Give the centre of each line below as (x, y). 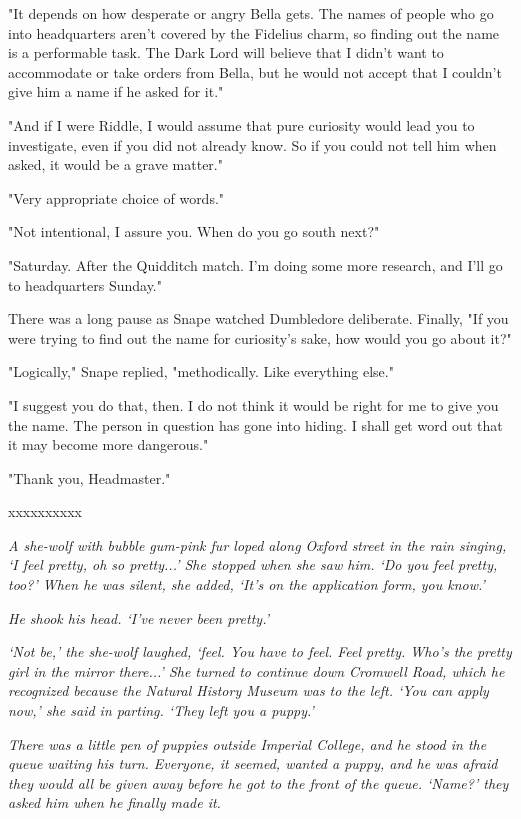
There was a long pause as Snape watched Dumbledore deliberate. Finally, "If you (258, 318)
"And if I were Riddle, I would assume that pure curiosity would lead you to (241, 124)
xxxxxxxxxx (45, 511)
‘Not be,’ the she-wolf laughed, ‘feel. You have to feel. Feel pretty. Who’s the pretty (260, 651)
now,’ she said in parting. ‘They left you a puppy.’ (161, 710)
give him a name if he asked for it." (116, 91)
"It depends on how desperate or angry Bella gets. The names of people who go (251, 13)
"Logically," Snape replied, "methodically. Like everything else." (201, 371)
